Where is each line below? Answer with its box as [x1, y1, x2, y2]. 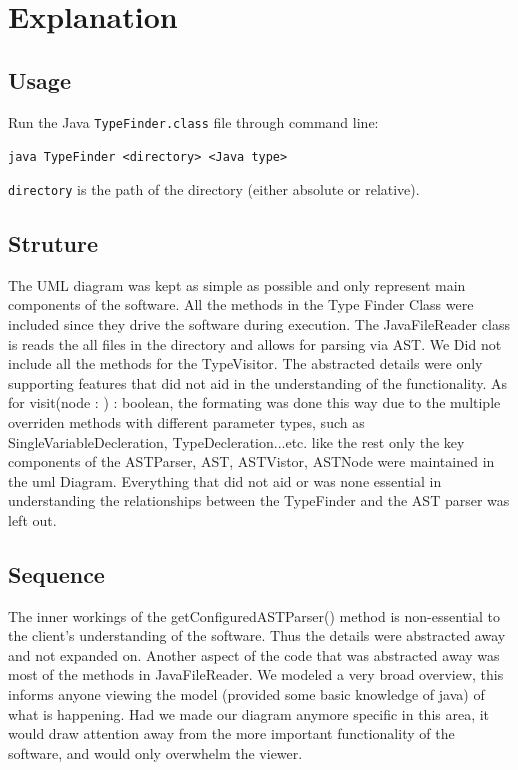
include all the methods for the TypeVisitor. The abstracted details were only [8, 353, 483, 374]
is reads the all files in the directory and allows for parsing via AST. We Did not [8, 333, 502, 354]
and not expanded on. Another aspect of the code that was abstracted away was [8, 644, 500, 665]
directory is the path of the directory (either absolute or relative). [8, 178, 420, 199]
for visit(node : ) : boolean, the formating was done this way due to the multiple [8, 392, 501, 413]
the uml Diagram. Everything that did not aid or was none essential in [8, 470, 442, 491]
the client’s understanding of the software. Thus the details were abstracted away [8, 625, 506, 646]
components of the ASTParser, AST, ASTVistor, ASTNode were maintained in [8, 451, 495, 472]
